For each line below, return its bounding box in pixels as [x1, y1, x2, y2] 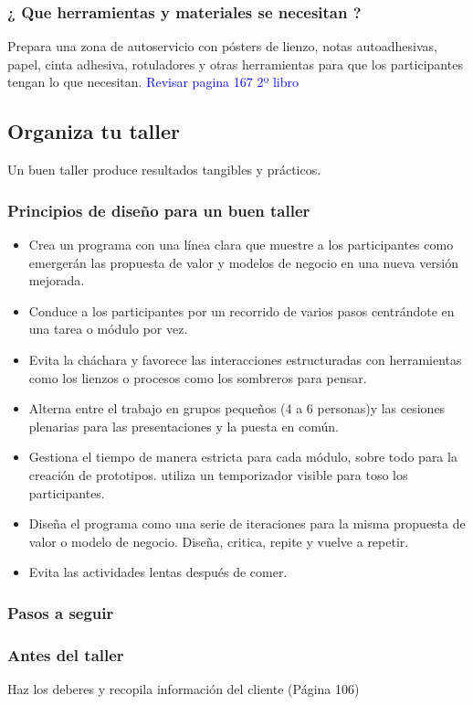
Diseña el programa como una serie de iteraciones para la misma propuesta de [28, 514, 466, 533]
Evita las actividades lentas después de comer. [28, 562, 288, 582]
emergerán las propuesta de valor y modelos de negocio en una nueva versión [28, 252, 459, 272]
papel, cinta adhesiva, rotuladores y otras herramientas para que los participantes [7, 54, 463, 73]
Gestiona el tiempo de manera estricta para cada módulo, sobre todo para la [28, 447, 457, 466]
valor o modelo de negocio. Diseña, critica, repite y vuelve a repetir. [28, 531, 409, 550]
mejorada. [28, 271, 85, 290]
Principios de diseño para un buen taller [7, 198, 310, 221]
